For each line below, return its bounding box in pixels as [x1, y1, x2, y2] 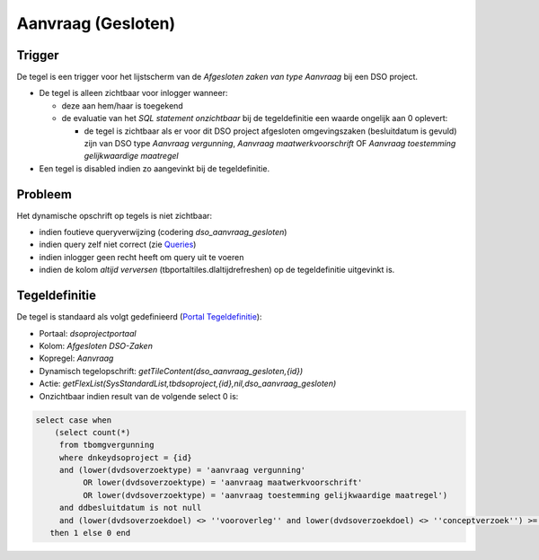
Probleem [16, 187, 72, 202]
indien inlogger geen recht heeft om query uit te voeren [39, 251, 244, 262]
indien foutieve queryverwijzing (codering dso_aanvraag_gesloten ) [39, 227, 287, 238]
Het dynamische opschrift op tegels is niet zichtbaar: [16, 210, 213, 221]
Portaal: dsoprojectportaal [39, 328, 137, 338]
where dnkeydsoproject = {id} [58, 452, 192, 462]
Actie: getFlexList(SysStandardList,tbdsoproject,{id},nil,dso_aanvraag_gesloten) [39, 378, 337, 389]
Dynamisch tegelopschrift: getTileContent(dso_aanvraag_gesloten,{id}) [39, 365, 304, 376]
